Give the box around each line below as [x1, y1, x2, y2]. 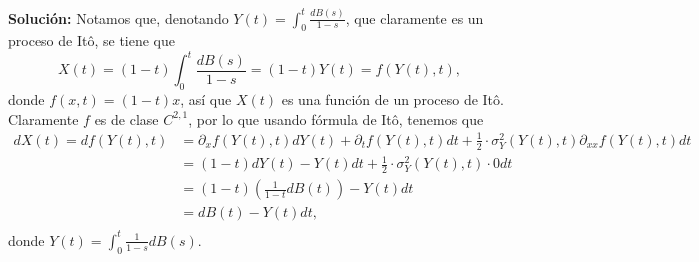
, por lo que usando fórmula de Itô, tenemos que [188, 108, 484, 129]
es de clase [94, 108, 159, 129]
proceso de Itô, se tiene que [8, 30, 175, 51]
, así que [180, 89, 232, 110]
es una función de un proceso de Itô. [281, 89, 504, 110]
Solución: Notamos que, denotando [8, 7, 229, 28]
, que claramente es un [345, 7, 484, 28]
